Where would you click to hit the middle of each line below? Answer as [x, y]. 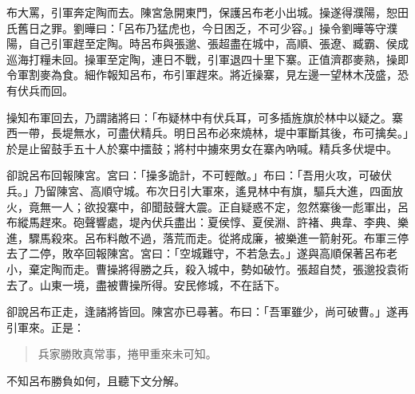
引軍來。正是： [45, 327]
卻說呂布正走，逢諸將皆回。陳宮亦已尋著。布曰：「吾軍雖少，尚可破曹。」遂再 [207, 311]
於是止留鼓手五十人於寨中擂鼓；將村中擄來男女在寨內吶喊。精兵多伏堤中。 [202, 148]
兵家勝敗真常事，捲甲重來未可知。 [127, 354]
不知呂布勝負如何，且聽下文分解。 [96, 380]
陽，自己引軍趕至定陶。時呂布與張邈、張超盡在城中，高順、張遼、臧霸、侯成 [207, 43]
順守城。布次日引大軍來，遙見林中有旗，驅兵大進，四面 [246, 190]
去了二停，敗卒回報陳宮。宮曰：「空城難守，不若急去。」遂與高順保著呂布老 [202, 253]
